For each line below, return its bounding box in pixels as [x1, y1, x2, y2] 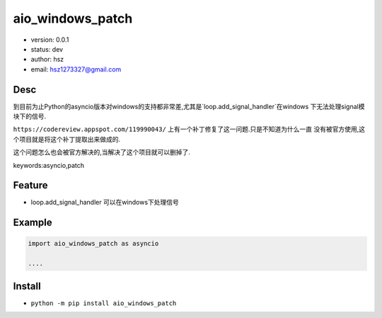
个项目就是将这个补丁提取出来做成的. [13, 135, 121, 143]
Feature [13, 179, 48, 191]
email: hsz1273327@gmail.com [30, 64, 122, 74]
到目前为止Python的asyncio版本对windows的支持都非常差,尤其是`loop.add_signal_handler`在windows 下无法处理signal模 [13, 102, 365, 110]
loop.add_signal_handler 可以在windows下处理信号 [30, 198, 180, 207]
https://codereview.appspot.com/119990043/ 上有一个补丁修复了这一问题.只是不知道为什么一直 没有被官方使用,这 [13, 125, 366, 134]
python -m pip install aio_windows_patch [30, 299, 177, 307]
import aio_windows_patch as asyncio [28, 239, 159, 248]
